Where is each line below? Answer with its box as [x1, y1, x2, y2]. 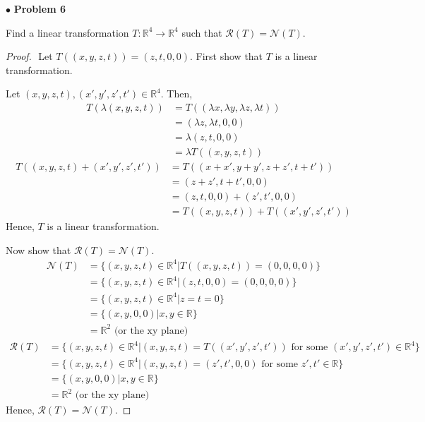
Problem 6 [13, 1, 66, 16]
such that [181, 25, 222, 40]
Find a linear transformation [6, 25, 129, 40]
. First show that [190, 49, 263, 64]
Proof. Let [6, 49, 53, 64]
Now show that [6, 242, 71, 257]
